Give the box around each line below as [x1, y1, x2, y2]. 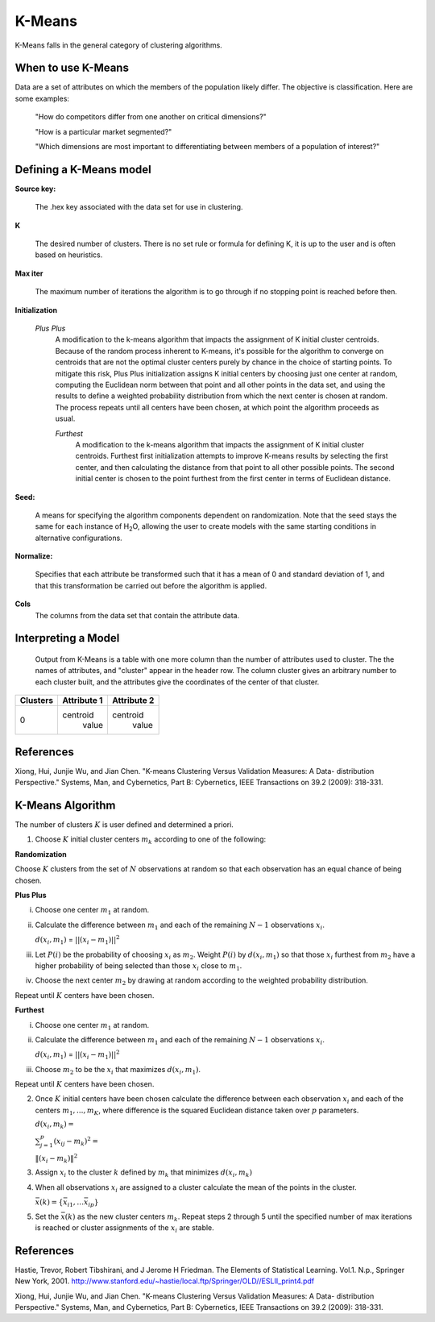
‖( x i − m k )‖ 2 [35, 1152, 78, 1165]
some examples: [14, 94, 70, 103]
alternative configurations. [35, 533, 122, 543]
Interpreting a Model [14, 631, 120, 645]
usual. [55, 414, 76, 423]
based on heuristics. [35, 250, 103, 260]
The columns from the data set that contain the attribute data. [35, 610, 240, 620]
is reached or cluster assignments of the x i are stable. [35, 1222, 215, 1234]
